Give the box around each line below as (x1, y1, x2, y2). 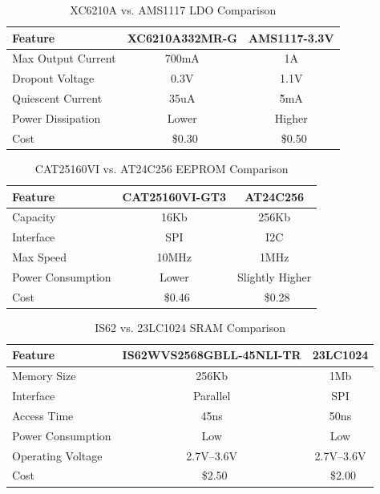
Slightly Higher (237, 268, 312, 285)
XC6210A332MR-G (127, 29, 237, 46)
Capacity (12, 209, 56, 225)
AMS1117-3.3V (248, 29, 334, 46)
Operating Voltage (12, 447, 103, 464)
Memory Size (12, 367, 76, 384)
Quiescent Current (12, 90, 103, 107)
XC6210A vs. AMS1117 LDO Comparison (70, 2, 277, 18)
